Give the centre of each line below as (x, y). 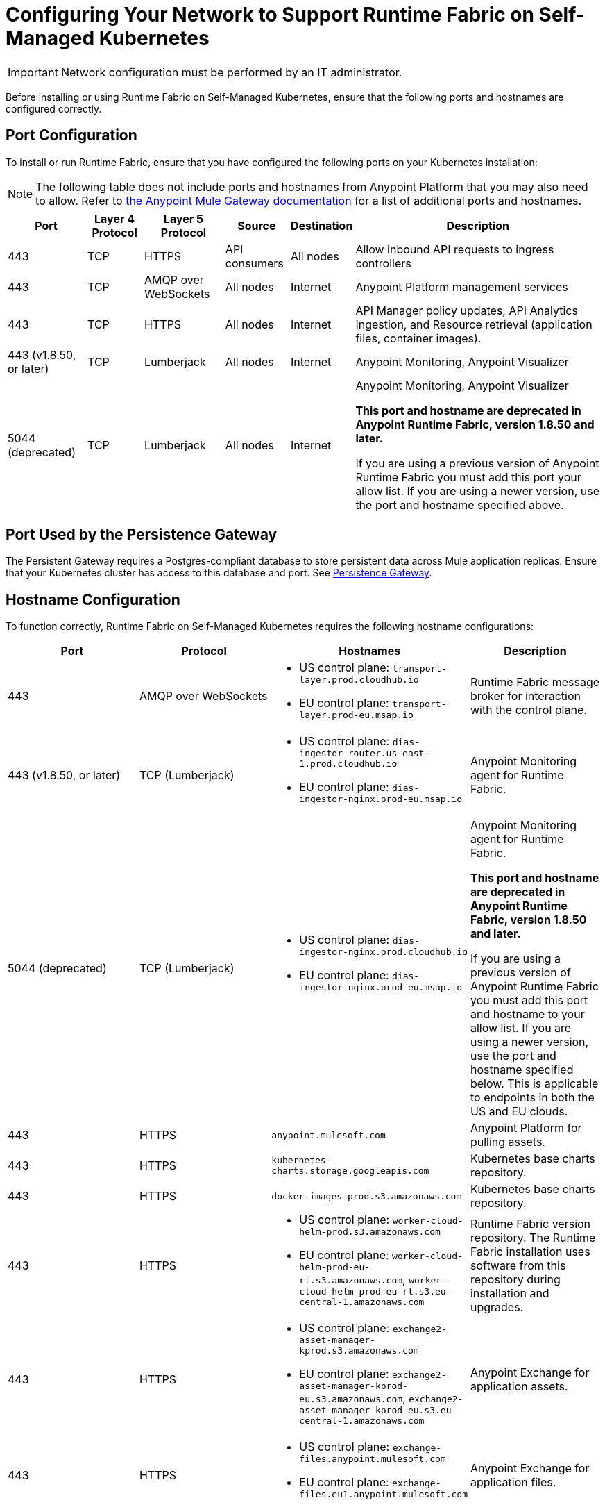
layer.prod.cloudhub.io (359, 680)
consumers (254, 263)
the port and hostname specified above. (460, 505)
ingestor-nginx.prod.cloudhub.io (383, 952)
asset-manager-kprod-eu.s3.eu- (378, 1411)
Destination (322, 225)
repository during (515, 1280)
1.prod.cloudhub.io (348, 764)
